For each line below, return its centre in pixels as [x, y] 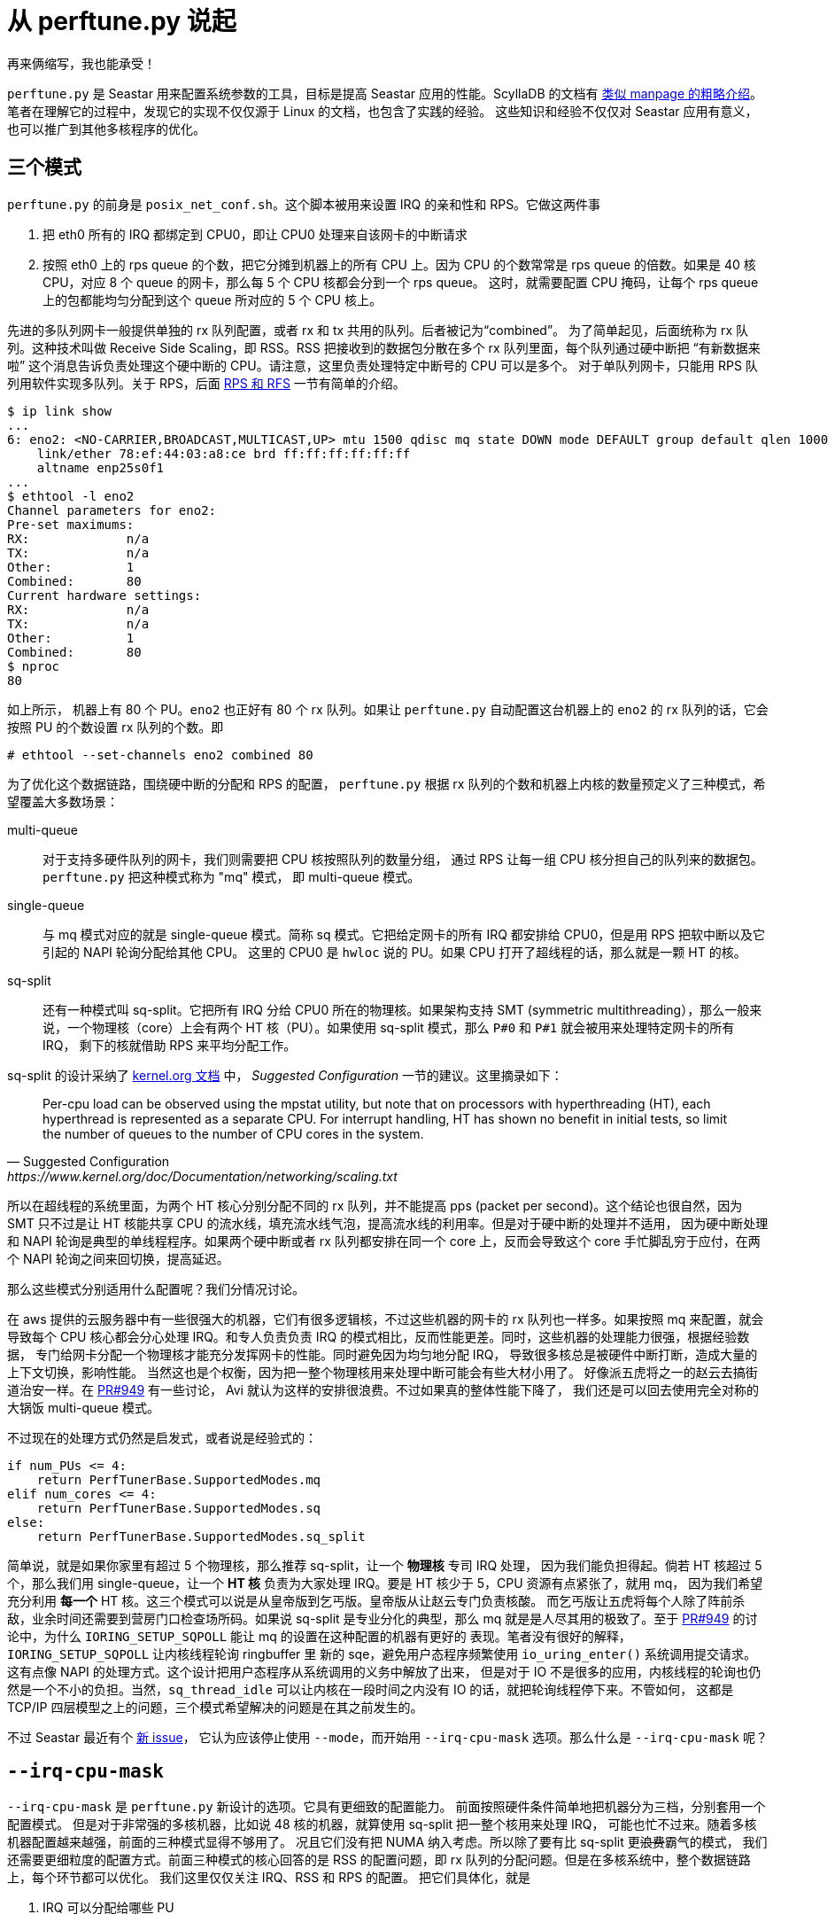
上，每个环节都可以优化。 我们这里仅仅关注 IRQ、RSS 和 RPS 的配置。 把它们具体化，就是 [269, 1878]
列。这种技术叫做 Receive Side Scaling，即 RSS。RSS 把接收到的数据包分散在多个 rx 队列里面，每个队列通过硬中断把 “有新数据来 [384, 347]
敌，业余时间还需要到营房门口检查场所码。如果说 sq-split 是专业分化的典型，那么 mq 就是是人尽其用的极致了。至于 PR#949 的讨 [383, 1618]
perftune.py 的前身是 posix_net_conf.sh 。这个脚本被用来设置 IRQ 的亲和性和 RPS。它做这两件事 [304, 204]
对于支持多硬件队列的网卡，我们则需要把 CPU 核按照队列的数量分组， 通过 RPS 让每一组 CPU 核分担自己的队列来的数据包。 [403, 859]
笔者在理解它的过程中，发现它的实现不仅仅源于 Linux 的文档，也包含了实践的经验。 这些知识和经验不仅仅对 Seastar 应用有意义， [383, 111]
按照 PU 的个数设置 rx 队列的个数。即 [116, 727]
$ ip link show [60, 411]
